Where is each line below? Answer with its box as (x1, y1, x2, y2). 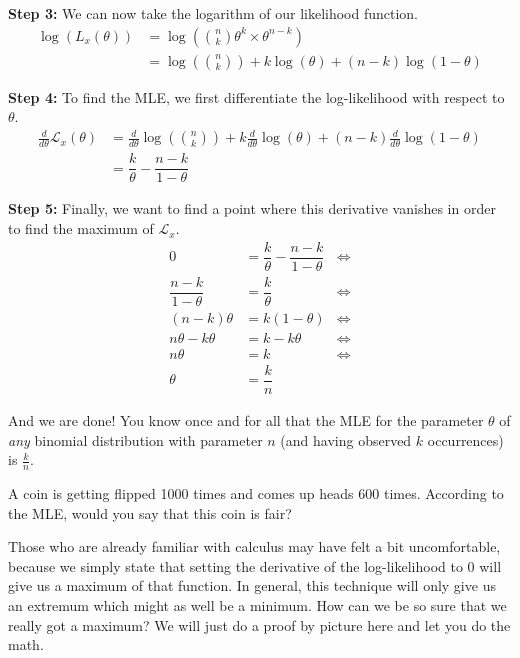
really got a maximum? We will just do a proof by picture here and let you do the (8, 614, 511, 635)
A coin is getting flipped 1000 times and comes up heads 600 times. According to (8, 483, 504, 504)
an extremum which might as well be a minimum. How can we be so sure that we (8, 595, 507, 616)
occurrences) (427, 429, 504, 450)
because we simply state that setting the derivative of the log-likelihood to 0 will (8, 555, 502, 576)
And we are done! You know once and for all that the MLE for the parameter (8, 410, 484, 431)
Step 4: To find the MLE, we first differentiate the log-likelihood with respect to (8, 86, 505, 107)
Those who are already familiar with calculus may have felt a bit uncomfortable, (8, 536, 501, 557)
